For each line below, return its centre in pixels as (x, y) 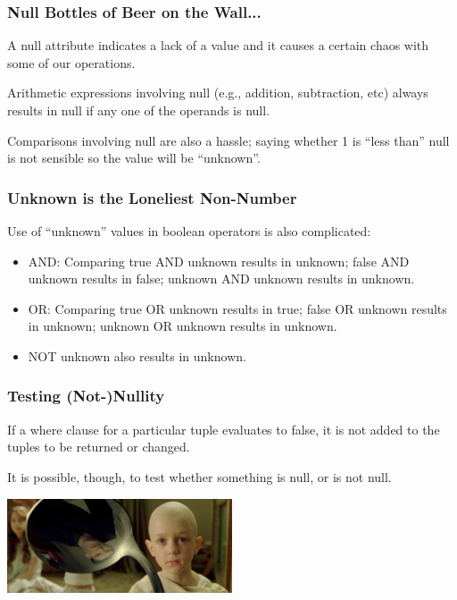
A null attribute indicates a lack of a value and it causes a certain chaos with (218, 45)
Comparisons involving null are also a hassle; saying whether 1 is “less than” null (228, 140)
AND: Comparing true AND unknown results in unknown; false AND (219, 261)
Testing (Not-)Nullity (86, 396)
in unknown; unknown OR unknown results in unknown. (183, 326)
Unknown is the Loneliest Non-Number (152, 197)
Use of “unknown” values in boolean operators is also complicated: (189, 231)
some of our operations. (71, 62)
